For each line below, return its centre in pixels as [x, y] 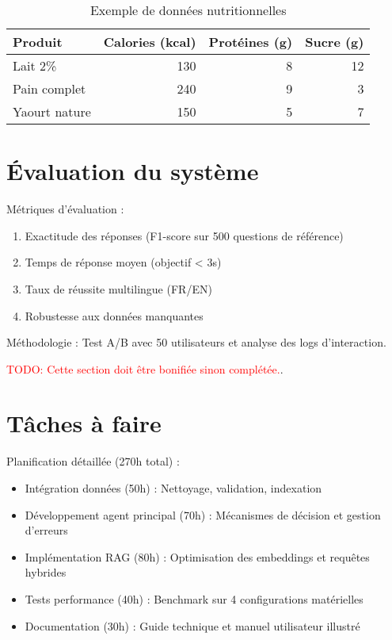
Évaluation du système [133, 171]
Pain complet [49, 88]
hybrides [46, 572]
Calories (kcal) [150, 42]
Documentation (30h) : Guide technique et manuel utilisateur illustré [192, 625]
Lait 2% [35, 65]
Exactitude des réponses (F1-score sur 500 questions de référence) [184, 235]
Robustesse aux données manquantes [114, 315]
